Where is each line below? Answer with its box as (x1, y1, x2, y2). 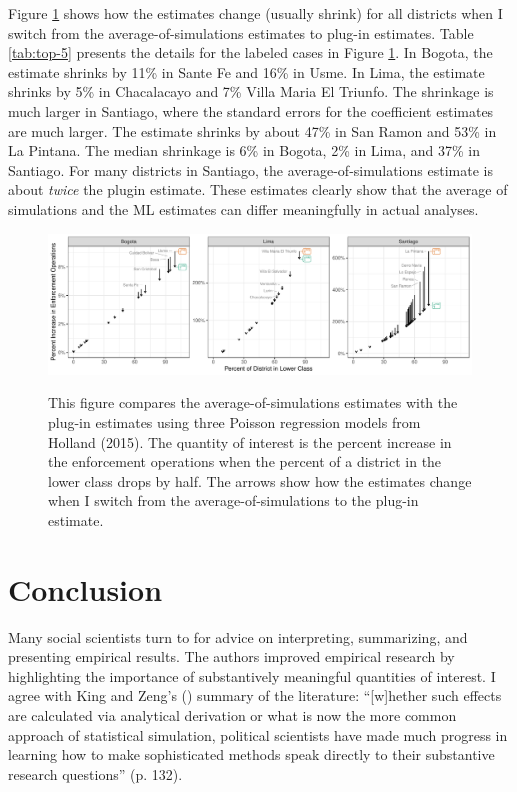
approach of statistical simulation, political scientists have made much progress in (8, 724, 508, 745)
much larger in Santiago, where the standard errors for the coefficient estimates (8, 100, 494, 121)
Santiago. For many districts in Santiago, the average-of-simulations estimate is (8, 159, 493, 180)
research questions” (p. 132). (8, 763, 183, 784)
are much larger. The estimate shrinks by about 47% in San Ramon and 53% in (8, 120, 497, 141)
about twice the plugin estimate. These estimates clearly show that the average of (8, 179, 508, 200)
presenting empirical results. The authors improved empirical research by (8, 646, 455, 667)
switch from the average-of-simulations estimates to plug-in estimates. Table (8, 22, 474, 43)
